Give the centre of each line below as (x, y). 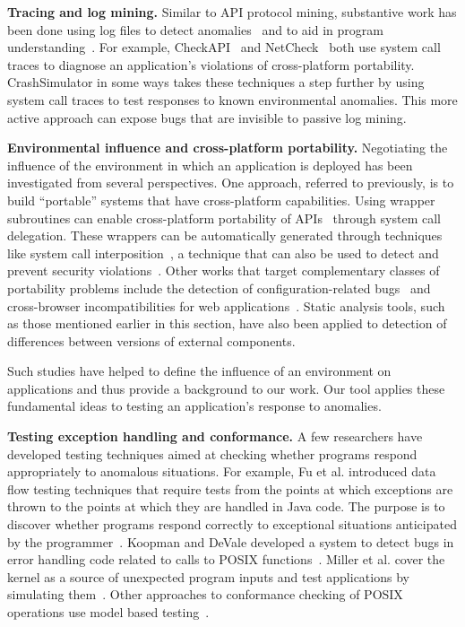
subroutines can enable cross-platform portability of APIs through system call (224, 218)
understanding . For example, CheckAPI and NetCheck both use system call (224, 47)
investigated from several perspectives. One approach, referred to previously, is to (231, 183)
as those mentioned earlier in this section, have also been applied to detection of (227, 323)
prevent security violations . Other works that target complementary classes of (224, 270)
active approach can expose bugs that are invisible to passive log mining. (207, 117)
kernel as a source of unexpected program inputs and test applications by (208, 576)
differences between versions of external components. (151, 340)
